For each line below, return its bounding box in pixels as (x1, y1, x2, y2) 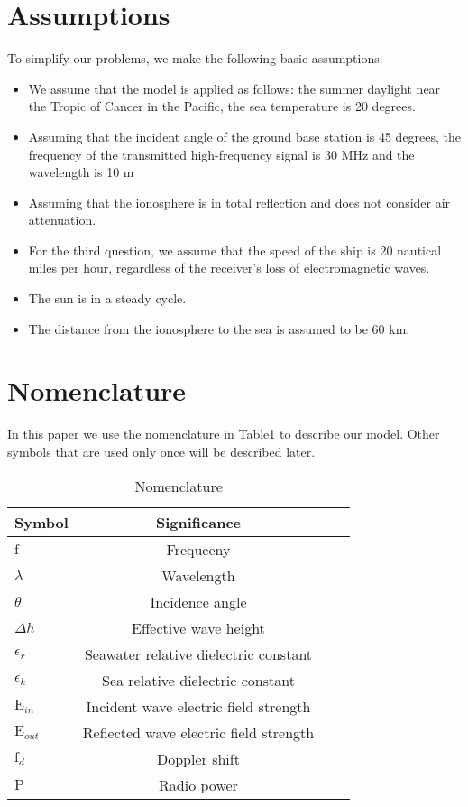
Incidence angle (150, 590, 247, 612)
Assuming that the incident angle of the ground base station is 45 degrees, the (28, 126, 462, 145)
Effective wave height (132, 617, 265, 638)
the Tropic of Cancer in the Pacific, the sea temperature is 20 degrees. (28, 97, 416, 116)
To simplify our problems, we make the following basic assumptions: (7, 49, 383, 68)
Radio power (159, 774, 238, 795)
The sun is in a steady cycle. (28, 289, 187, 308)
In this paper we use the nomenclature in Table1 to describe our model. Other (7, 424, 440, 443)
